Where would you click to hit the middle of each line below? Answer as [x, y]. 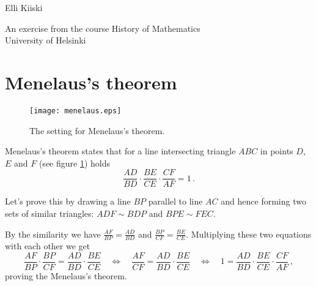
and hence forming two [263, 201]
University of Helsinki [46, 40]
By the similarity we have [53, 234]
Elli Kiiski [24, 7]
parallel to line [175, 201]
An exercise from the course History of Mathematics [103, 28]
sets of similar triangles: [50, 213]
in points [277, 151]
